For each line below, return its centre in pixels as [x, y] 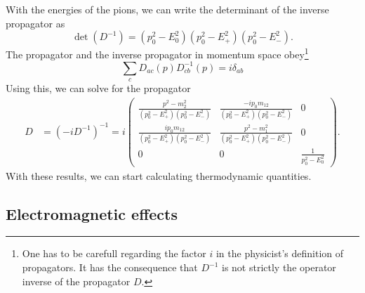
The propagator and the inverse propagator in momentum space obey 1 [157, 53]
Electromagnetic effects [92, 213]
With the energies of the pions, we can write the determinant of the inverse [167, 9]
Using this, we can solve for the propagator [98, 88]
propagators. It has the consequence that [110, 267]
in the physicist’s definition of [280, 253]
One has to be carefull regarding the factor [114, 253]
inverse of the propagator [76, 281]
